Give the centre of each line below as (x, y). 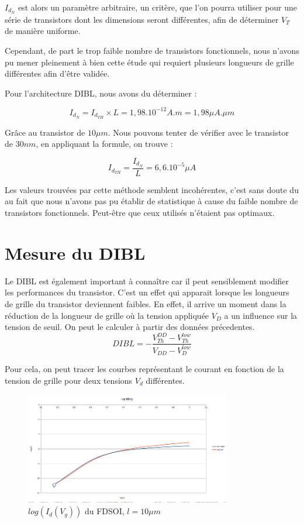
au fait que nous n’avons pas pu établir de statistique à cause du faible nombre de (151, 201)
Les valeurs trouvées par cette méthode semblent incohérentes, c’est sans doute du (152, 189)
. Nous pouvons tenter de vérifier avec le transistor (198, 132)
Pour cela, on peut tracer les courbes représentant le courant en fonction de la (144, 369)
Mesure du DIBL (75, 252)
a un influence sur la (261, 315)
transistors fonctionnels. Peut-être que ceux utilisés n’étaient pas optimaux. (140, 213)
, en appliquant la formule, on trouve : (104, 144)
